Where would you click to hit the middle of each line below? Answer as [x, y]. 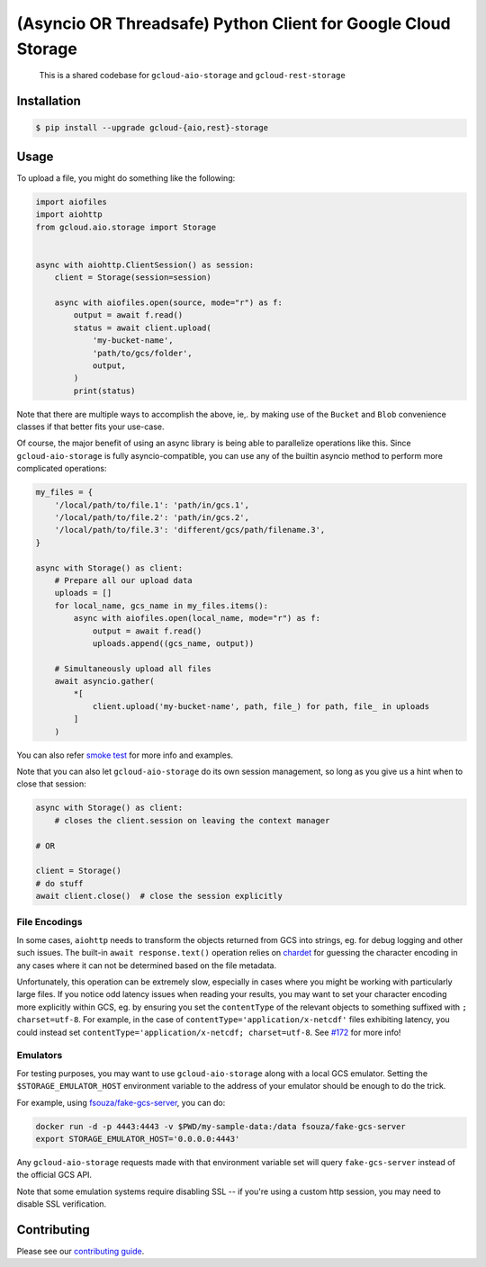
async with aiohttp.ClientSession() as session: [145, 265]
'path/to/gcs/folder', [142, 353]
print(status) [104, 391]
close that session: [51, 784]
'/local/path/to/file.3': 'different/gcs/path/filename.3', [190, 530]
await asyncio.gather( [104, 681]
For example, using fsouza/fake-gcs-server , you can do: [121, 1102]
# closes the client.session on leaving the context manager [192, 820]
